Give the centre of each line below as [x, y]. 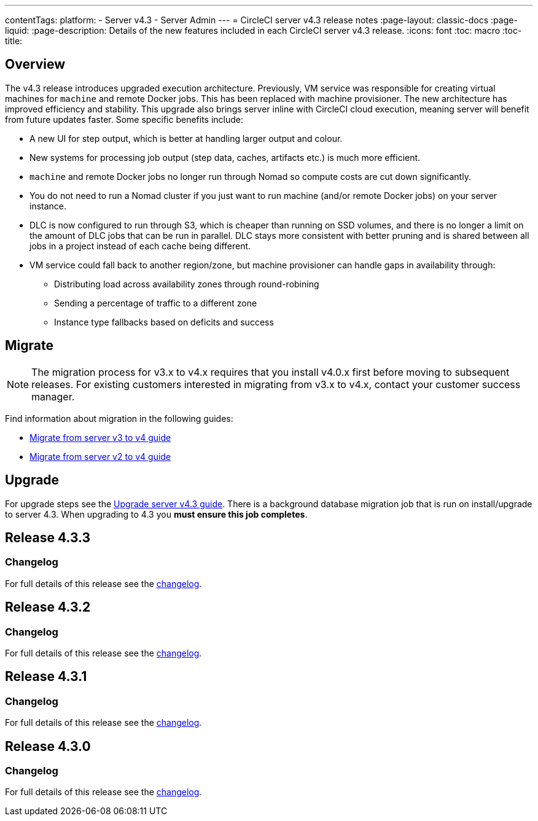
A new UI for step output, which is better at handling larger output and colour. [186, 138]
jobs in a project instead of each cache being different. [140, 246]
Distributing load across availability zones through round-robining [187, 284]
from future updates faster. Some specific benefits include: [124, 119]
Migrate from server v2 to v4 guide [100, 456]
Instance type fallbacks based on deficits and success [164, 322]
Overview [35, 64]
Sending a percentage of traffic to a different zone [156, 303]
